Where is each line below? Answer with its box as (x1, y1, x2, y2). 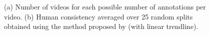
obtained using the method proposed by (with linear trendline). (4, 21, 198, 31)
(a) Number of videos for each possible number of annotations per (4, 1, 206, 11)
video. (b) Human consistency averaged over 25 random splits (4, 11, 193, 21)
